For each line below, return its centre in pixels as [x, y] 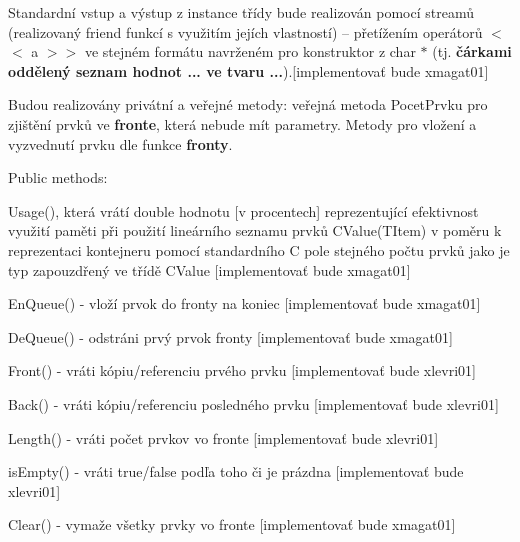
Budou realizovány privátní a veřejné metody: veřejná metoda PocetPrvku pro [248, 104]
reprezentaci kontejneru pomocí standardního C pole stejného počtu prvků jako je [259, 249]
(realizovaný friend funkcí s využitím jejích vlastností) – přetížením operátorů [245, 31]
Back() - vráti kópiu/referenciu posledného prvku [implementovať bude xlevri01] [253, 403]
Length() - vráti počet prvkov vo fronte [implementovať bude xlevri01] [223, 437]
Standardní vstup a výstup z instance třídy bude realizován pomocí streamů [241, 12]
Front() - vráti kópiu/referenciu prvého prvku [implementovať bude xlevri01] [242, 370]
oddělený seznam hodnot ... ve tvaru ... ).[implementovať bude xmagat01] [248, 70]
